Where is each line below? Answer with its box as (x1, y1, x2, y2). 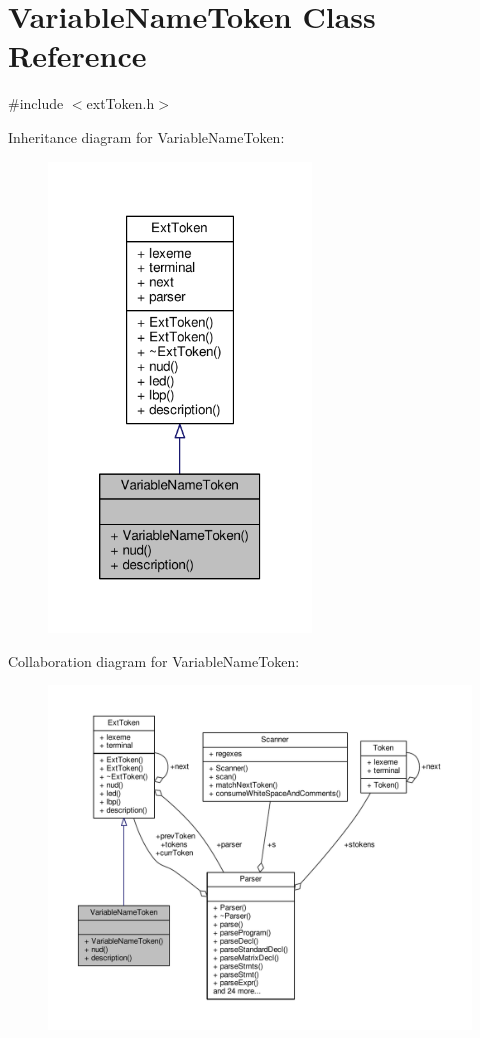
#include (8, 93, 64, 114)
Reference (8, 35, 147, 76)
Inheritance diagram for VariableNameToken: (8, 126, 285, 147)
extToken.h (86, 93, 155, 114)
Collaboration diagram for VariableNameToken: (8, 650, 300, 671)
